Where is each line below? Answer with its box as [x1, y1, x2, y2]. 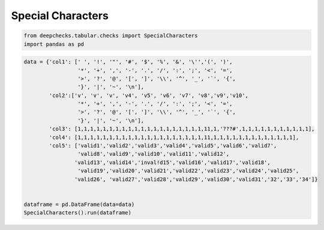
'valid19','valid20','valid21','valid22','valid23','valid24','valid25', [77, 168, 299, 174]
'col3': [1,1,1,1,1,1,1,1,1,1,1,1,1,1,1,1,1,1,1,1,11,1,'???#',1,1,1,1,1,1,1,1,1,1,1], [49, 126, 315, 132]
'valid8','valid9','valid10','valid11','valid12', [77, 150, 230, 158]
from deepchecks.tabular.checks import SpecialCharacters [23, 32, 198, 39]
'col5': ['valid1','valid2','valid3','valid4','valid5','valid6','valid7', [49, 143, 277, 149]
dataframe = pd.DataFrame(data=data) [23, 201, 135, 208]
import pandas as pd [23, 41, 84, 47]
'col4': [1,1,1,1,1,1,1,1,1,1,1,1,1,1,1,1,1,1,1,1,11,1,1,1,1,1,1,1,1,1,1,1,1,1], [49, 134, 299, 141]
